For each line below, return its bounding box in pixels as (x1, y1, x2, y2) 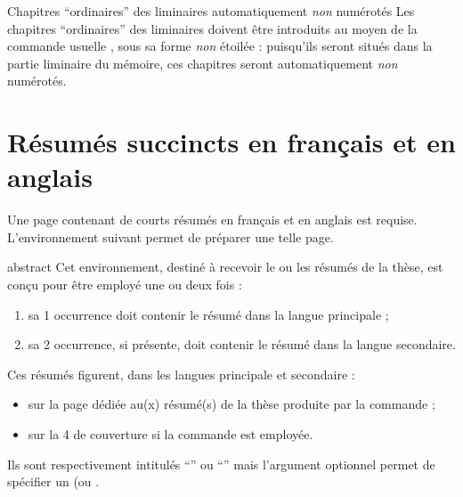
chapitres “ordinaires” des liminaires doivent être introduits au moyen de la (7, 19, 418, 37)
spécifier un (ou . (7, 472, 100, 491)
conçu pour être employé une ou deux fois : (7, 275, 242, 294)
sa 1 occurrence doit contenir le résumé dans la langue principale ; (28, 305, 389, 323)
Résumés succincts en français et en (7, 124, 456, 160)
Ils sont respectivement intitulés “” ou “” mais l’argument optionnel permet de (7, 454, 435, 473)
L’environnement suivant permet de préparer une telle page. (7, 227, 334, 246)
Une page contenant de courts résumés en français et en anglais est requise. (7, 210, 418, 229)
